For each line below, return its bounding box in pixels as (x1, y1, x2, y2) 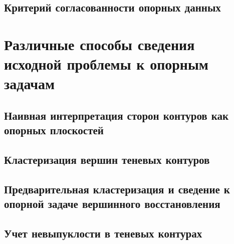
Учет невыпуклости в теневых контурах (4, 225, 202, 241)
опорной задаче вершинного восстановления (4, 196, 220, 211)
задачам (4, 73, 55, 94)
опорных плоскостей (4, 122, 104, 138)
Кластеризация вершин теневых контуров (4, 152, 210, 167)
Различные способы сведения (4, 34, 195, 54)
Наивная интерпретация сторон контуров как (4, 107, 229, 123)
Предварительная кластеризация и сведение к (4, 181, 230, 196)
